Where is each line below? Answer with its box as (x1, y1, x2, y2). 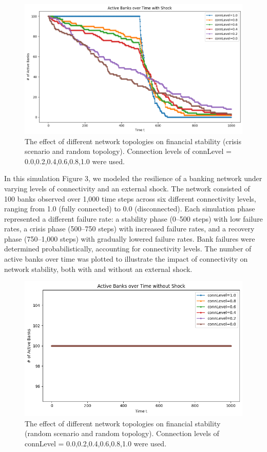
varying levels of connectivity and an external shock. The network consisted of (4, 183, 250, 193)
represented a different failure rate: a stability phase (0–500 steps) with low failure (4, 213, 263, 224)
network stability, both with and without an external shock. (4, 263, 193, 274)
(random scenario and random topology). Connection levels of (25, 428, 219, 439)
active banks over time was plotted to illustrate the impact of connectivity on (4, 253, 248, 264)
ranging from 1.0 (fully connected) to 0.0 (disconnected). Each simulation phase (4, 203, 255, 214)
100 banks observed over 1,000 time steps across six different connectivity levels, (4, 193, 256, 204)
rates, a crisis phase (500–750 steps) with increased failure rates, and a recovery (4, 223, 255, 234)
